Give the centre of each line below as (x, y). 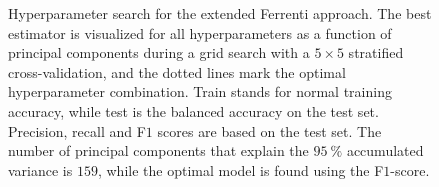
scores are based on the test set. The (269, 130)
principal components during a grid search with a (159, 52)
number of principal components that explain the (158, 150)
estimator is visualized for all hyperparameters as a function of (200, 32)
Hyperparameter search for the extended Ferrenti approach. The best (220, 13)
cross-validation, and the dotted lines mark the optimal (177, 71)
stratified (376, 52)
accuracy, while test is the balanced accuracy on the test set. (193, 110)
